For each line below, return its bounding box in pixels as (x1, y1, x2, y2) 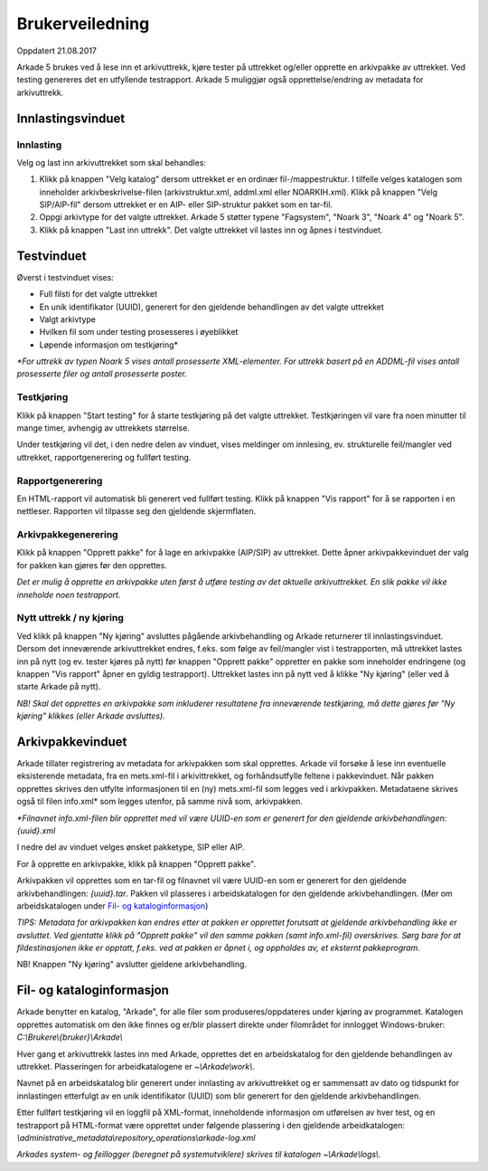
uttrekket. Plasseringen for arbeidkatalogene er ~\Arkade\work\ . (16, 1061, 256, 1071)
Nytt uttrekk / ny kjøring (16, 612, 124, 624)
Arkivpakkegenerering (16, 528, 118, 541)
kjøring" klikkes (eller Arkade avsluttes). (16, 710, 166, 721)
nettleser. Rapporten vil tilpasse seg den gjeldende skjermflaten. (16, 506, 257, 517)
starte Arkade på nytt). (16, 681, 101, 692)
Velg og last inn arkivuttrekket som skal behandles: (16, 157, 207, 167)
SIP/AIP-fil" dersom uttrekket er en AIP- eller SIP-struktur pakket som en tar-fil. (39, 199, 333, 210)
